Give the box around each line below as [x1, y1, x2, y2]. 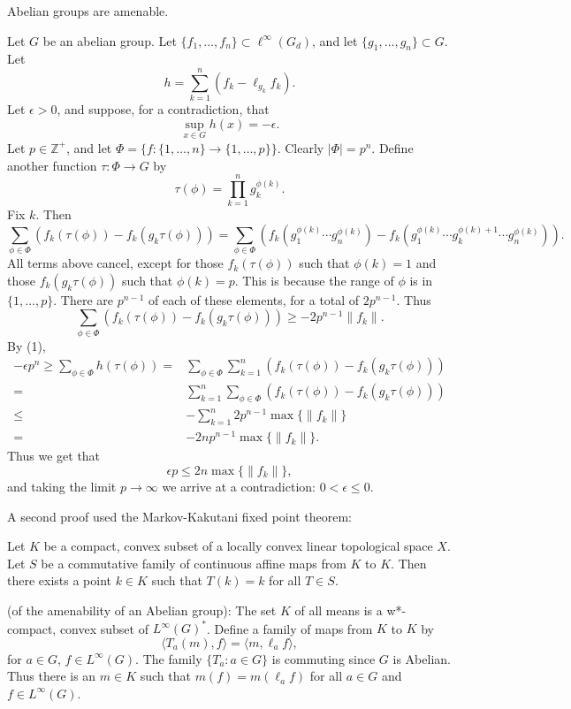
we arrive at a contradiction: [162, 476, 316, 495]
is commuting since [271, 649, 376, 667]
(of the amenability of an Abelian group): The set [7, 600, 277, 619]
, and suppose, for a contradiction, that [57, 100, 270, 118]
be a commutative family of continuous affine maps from [41, 553, 346, 572]
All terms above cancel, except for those [7, 254, 224, 272]
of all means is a [294, 600, 383, 619]
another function [7, 156, 97, 174]
